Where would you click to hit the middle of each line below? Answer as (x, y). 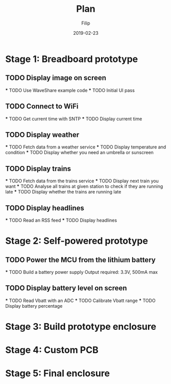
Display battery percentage (34, 306)
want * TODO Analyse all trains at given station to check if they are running (84, 186)
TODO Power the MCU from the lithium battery (80, 260)
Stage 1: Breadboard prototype (72, 59)
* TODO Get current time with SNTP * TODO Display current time (74, 119)
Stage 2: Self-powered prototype (77, 241)
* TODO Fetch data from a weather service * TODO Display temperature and (86, 147)
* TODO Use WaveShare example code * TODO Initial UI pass (70, 90)
